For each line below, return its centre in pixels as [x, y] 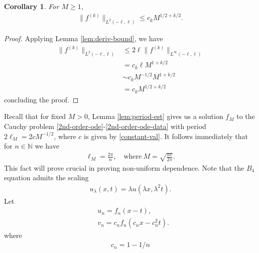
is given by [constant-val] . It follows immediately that [166, 136]
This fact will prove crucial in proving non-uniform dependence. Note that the [124, 167]
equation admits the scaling [46, 177]
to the [246, 116]
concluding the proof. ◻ [41, 99]
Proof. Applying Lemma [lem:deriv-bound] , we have [84, 38]
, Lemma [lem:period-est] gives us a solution [156, 116]
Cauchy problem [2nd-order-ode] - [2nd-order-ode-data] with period [105, 126]
